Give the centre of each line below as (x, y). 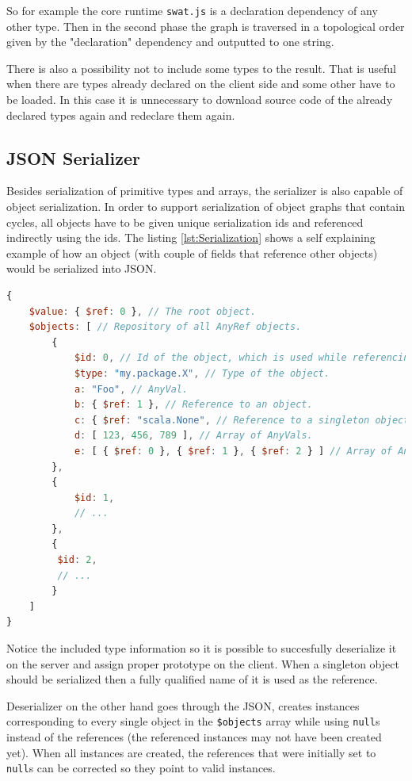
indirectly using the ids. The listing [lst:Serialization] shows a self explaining (191, 237)
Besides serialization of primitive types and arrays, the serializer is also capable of (205, 191)
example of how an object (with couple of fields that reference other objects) (192, 253)
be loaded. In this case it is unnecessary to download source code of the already (200, 100)
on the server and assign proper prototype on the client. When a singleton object (203, 663)
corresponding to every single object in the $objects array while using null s (193, 721)
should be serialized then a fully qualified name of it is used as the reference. (192, 679)
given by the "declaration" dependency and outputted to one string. (170, 42)
